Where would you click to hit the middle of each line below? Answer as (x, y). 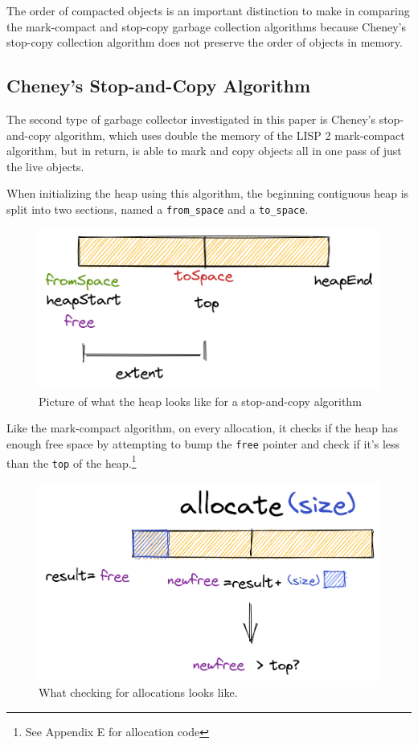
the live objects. (45, 166)
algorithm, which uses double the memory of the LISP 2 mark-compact (229, 135)
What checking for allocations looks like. (138, 692)
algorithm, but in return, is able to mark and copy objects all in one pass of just (204, 151)
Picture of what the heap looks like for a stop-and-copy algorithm (200, 401)
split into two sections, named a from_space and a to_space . (158, 209)
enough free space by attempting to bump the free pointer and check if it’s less (203, 443)
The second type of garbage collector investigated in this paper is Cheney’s (191, 119)
